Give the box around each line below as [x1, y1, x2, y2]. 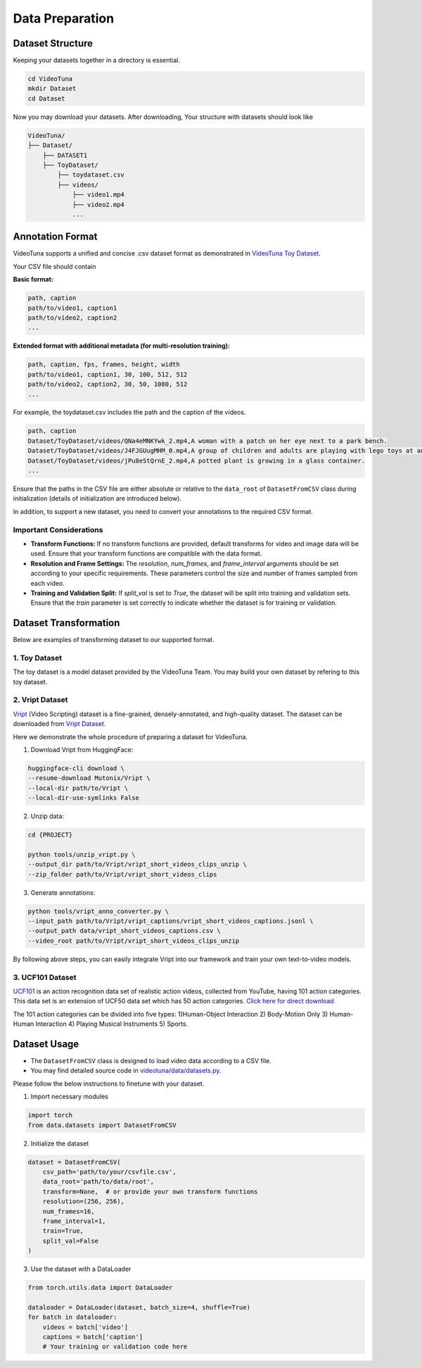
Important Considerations [13, 525, 103, 534]
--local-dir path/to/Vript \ [27, 784, 129, 792]
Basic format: [13, 275, 53, 284]
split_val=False [42, 1236, 98, 1245]
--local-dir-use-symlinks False [27, 794, 140, 802]
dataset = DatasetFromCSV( [27, 1158, 121, 1166]
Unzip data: [30, 812, 65, 820]
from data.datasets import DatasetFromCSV [27, 1121, 177, 1129]
